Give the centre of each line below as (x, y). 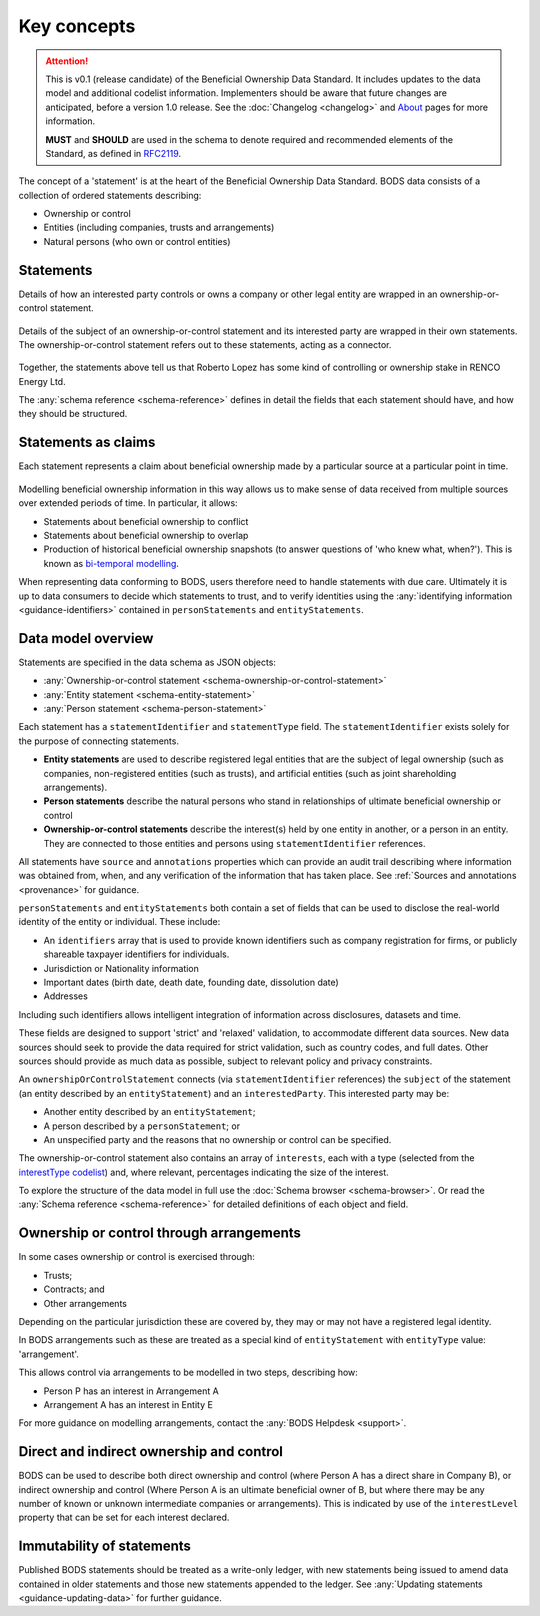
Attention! (67, 61)
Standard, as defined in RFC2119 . (113, 153)
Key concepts (77, 26)
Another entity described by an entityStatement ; (149, 1112)
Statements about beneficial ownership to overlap (146, 535)
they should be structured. (73, 414)
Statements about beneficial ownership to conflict (146, 521)
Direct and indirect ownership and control (151, 1451)
